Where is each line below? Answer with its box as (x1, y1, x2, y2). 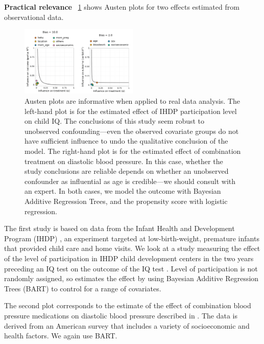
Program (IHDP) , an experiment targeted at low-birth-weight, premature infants (4, 233, 259, 243)
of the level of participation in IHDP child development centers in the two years (4, 253, 254, 263)
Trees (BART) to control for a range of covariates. (4, 283, 161, 293)
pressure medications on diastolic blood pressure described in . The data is (4, 310, 237, 320)
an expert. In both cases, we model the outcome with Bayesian (25, 186, 221, 196)
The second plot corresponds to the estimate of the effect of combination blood (4, 300, 251, 311)
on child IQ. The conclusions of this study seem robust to (25, 116, 205, 126)
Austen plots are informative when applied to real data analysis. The (25, 96, 240, 106)
